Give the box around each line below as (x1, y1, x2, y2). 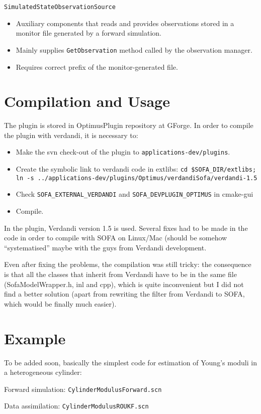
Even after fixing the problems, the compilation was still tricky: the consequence (4, 259, 251, 269)
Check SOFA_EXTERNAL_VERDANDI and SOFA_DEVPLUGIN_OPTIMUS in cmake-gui (16, 189, 253, 199)
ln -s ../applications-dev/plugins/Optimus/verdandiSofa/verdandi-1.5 (16, 174, 257, 182)
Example (4, 328, 66, 348)
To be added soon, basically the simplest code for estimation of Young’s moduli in (4, 357, 257, 367)
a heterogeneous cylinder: (4, 367, 82, 377)
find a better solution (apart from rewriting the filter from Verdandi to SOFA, (4, 289, 245, 299)
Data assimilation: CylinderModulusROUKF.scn (4, 400, 149, 411)
